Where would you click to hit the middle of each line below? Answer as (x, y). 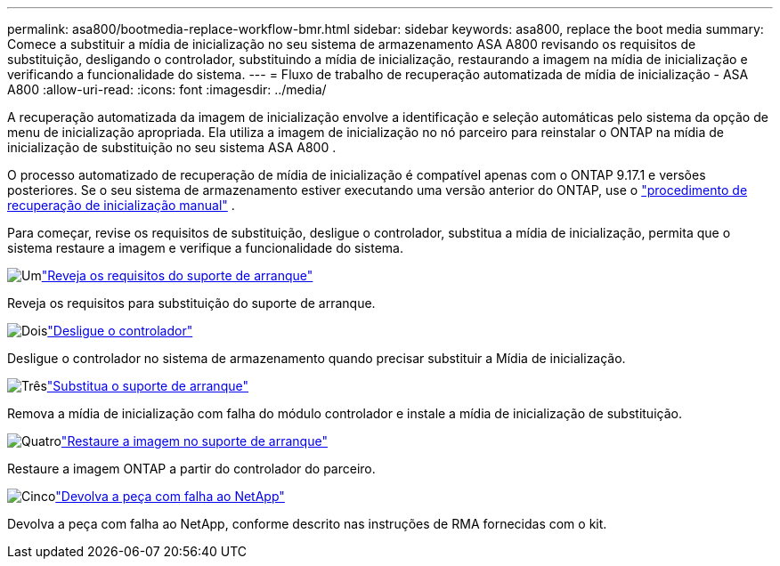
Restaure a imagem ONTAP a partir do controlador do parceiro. (191, 469)
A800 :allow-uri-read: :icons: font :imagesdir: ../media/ (167, 89)
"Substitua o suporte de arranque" (147, 386)
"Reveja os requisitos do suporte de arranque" (177, 275)
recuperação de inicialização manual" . (121, 205)
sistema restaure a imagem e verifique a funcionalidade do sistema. (205, 248)
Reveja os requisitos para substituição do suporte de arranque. (191, 303)
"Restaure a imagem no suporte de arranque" (194, 441)
